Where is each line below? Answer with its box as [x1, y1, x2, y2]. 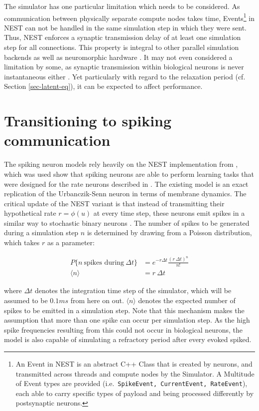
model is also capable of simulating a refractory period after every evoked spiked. [4, 334, 252, 345]
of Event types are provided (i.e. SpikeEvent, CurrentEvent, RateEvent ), [15, 378, 248, 389]
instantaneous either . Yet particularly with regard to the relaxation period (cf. [4, 71, 246, 81]
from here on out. [70, 295, 124, 306]
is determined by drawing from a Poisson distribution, [87, 227, 252, 238]
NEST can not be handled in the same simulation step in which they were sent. [4, 22, 247, 32]
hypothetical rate [4, 208, 56, 218]
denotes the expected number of [138, 295, 236, 306]
